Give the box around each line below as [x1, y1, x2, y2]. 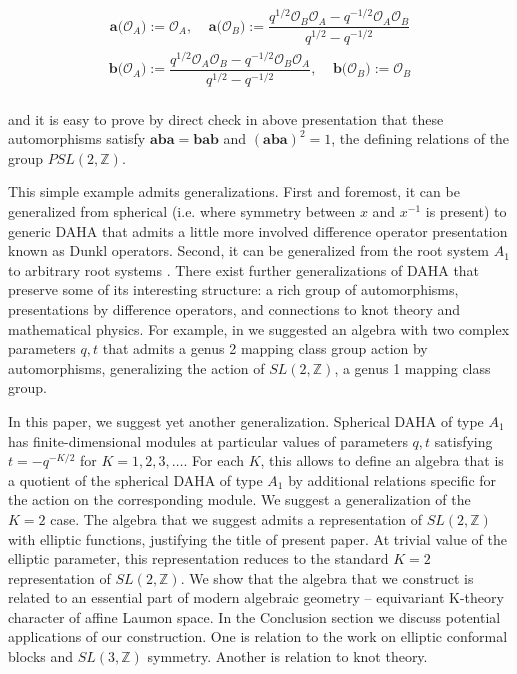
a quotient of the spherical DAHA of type [8, 469, 263, 490]
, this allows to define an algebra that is [260, 450, 504, 471]
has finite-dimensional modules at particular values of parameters [8, 430, 408, 451]
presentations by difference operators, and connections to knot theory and [8, 298, 461, 319]
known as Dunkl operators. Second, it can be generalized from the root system [8, 240, 489, 261]
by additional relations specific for [288, 469, 497, 490]
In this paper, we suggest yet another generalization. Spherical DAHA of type [8, 410, 484, 431]
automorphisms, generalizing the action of [8, 357, 265, 378]
